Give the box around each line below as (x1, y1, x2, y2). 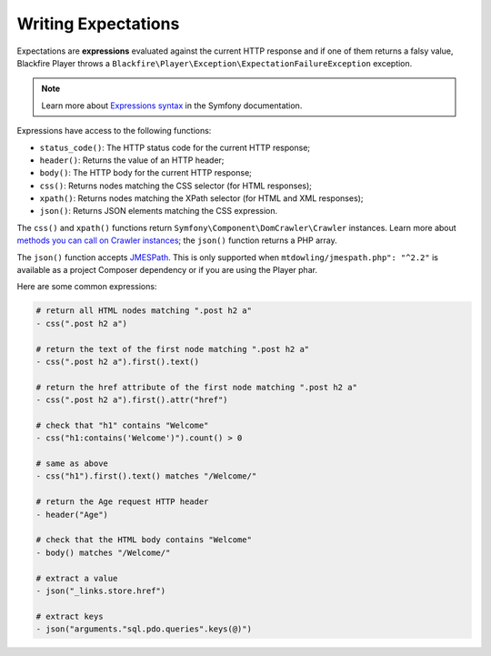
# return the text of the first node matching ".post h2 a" (35, 344, 310, 354)
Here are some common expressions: (16, 281, 157, 292)
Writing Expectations (16, 14, 180, 34)
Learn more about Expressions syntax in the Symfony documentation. (41, 100, 303, 111)
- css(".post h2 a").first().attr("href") (35, 395, 228, 405)
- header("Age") (35, 510, 109, 520)
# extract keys (35, 611, 104, 621)
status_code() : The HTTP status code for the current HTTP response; (39, 142, 311, 153)
